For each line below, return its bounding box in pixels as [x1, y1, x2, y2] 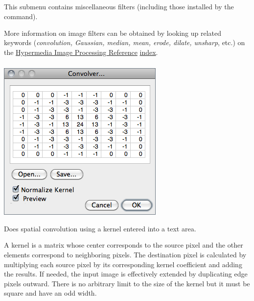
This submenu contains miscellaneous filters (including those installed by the [4, 1, 234, 12]
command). [4, 11, 38, 21]
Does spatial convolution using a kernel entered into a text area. [4, 223, 196, 233]
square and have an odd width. [4, 288, 97, 298]
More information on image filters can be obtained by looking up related [4, 27, 221, 38]
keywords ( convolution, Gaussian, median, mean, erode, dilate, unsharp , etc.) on [4, 37, 245, 48]
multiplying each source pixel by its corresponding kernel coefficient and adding [4, 259, 242, 269]
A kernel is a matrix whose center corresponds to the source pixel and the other [4, 240, 243, 250]
